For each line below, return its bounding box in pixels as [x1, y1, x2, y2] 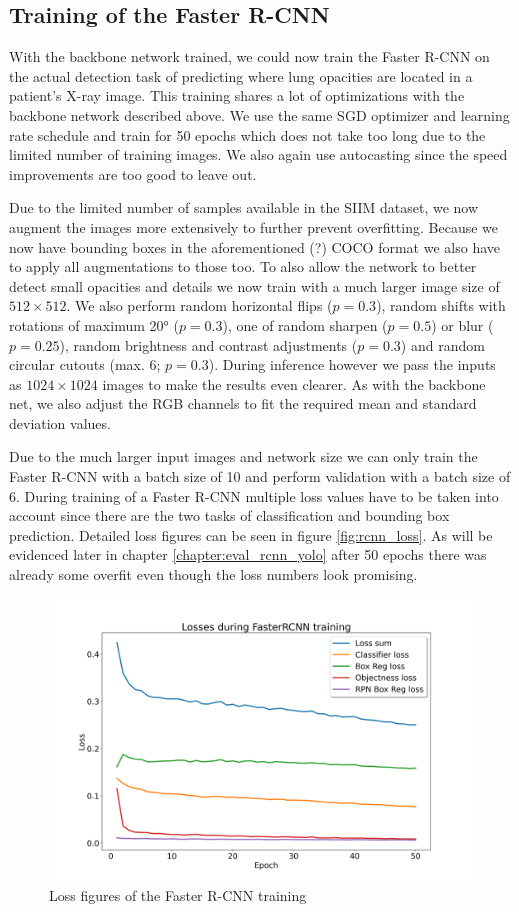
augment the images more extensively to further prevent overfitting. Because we [9, 216, 499, 237]
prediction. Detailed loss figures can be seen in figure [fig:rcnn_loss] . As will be [9, 524, 493, 545]
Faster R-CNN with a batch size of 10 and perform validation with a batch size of [9, 466, 511, 487]
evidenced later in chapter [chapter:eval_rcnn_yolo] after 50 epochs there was [9, 544, 487, 565]
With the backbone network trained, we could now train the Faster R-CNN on [9, 46, 490, 67]
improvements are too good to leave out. [9, 163, 257, 184]
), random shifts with [376, 295, 506, 316]
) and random [400, 334, 485, 355]
